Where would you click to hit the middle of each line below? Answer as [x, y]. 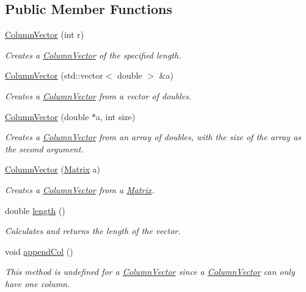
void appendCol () [39, 251]
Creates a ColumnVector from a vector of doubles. [98, 95]
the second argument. [44, 148]
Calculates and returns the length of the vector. [93, 231]
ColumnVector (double [47, 116]
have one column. [38, 283]
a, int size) [116, 116]
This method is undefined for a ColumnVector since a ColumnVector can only [150, 272]
